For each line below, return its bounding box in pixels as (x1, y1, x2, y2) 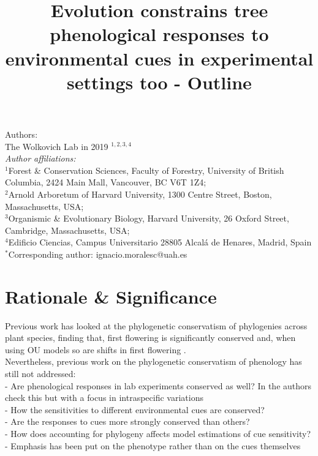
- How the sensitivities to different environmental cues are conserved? (5, 403, 265, 416)
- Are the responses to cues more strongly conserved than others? (5, 415, 250, 428)
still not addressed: (5, 367, 76, 379)
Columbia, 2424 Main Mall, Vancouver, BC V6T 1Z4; (5, 176, 206, 189)
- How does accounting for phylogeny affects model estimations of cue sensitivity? (5, 427, 311, 439)
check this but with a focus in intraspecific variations (5, 391, 203, 404)
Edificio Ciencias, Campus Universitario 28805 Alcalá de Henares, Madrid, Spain (8, 236, 312, 249)
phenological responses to (50, 21, 269, 47)
